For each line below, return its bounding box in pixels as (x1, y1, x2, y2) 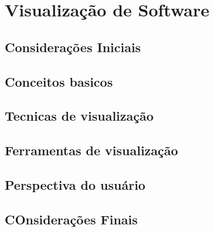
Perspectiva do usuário (5, 175, 145, 193)
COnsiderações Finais (5, 210, 138, 228)
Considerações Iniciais (5, 37, 141, 56)
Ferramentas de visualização (5, 141, 178, 159)
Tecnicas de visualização (5, 107, 154, 125)
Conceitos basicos (5, 72, 113, 90)
